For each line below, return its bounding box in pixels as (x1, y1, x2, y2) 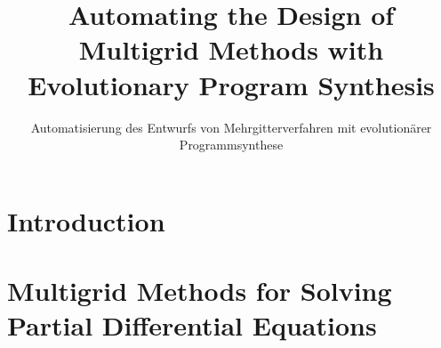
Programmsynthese (179, 135, 284, 154)
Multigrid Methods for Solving (7, 272, 392, 309)
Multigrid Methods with (78, 31, 384, 68)
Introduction (7, 202, 165, 239)
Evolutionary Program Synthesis (28, 66, 435, 102)
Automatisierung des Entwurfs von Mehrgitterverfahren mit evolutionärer (30, 117, 432, 136)
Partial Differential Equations (7, 307, 377, 344)
